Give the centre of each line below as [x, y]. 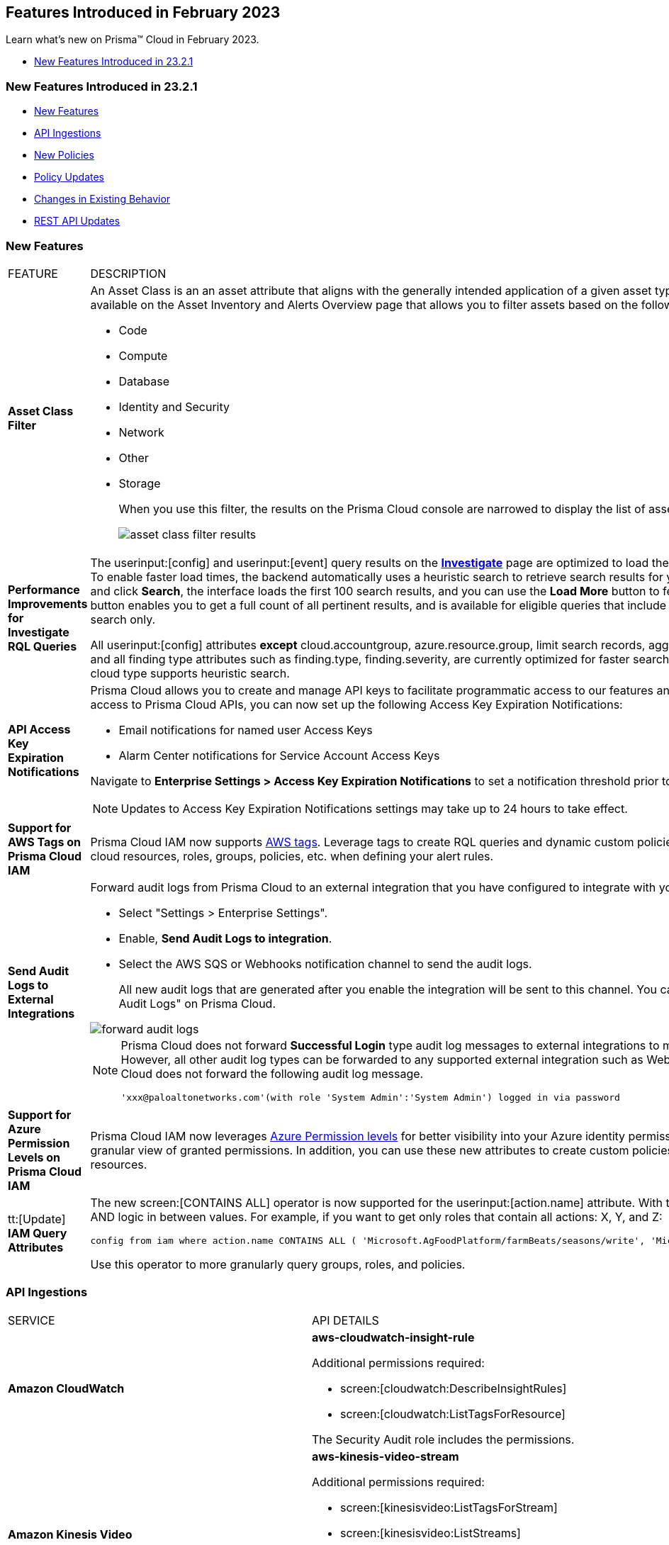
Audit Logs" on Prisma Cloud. [197, 1003]
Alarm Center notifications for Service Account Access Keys [279, 755]
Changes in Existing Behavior [102, 199]
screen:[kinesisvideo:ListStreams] [431, 1533]
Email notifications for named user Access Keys [246, 730]
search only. [123, 619]
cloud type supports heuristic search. [190, 673]
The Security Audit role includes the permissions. [443, 1439]
